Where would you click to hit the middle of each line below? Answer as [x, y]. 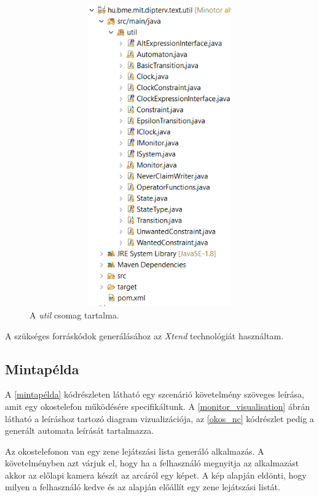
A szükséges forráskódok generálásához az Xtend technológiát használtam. [144, 335]
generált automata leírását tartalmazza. [80, 430]
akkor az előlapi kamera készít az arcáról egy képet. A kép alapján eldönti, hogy [156, 475]
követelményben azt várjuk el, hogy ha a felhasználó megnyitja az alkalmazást [152, 463]
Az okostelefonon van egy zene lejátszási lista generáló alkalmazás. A [135, 451]
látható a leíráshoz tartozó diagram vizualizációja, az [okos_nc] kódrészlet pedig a [159, 418]
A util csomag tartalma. [74, 314]
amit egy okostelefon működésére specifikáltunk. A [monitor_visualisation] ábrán [157, 406]
